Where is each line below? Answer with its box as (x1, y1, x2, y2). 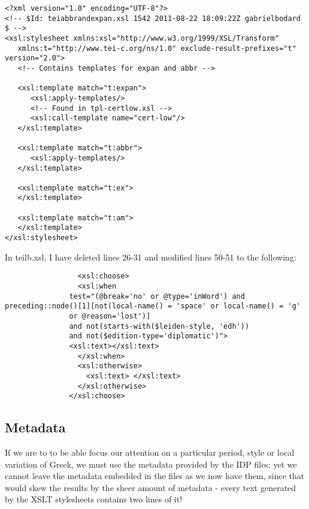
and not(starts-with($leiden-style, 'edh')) (69, 322, 250, 331)
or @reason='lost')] (69, 311, 151, 320)
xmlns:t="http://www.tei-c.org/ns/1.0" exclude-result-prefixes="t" (17, 44, 296, 53)
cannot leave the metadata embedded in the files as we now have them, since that (5, 469, 305, 482)
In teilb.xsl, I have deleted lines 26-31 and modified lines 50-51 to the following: (5, 250, 296, 263)
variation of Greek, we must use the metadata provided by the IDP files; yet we (5, 458, 297, 470)
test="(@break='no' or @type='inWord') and (69, 292, 245, 301)
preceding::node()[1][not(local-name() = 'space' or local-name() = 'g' (5, 302, 301, 311)
